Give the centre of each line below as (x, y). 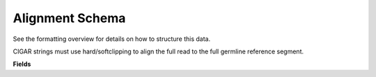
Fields (22, 64)
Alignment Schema (69, 18)
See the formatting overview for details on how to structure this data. (112, 39)
